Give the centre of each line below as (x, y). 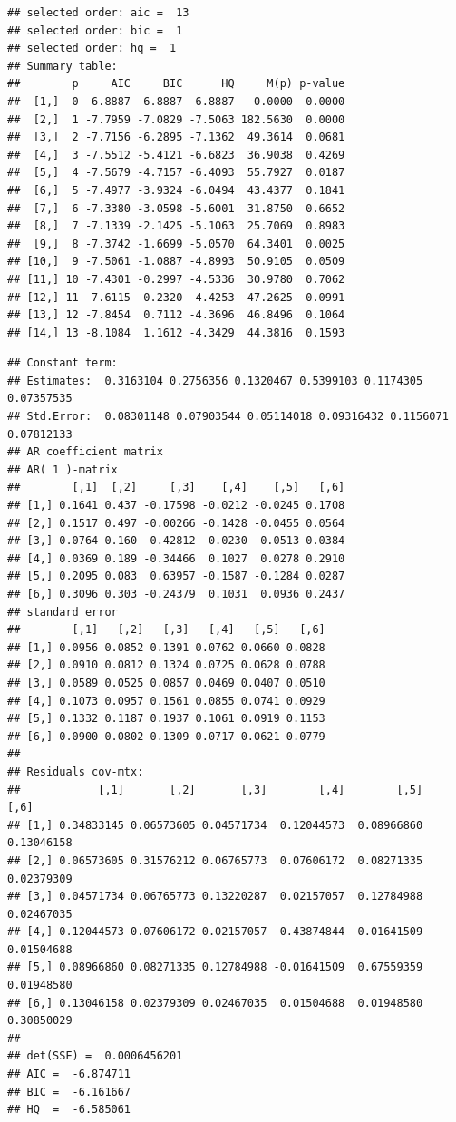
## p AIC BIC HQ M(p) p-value (176, 84)
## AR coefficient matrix (85, 452)
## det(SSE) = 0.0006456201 (95, 1056)
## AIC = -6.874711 (69, 1074)
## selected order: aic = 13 (98, 13)
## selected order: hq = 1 (92, 49)
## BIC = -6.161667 (69, 1092)
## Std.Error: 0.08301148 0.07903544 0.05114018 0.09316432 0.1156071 (228, 417)
